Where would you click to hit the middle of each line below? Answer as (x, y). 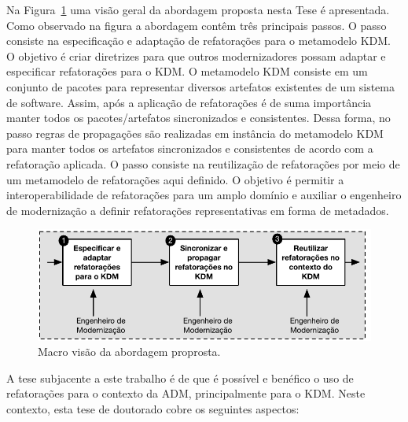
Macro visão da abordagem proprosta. (129, 352)
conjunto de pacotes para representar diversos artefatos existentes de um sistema (200, 86)
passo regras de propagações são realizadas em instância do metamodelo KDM (195, 133)
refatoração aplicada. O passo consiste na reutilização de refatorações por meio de (203, 163)
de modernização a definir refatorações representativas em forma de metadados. (198, 210)
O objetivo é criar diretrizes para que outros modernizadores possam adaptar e (196, 56)
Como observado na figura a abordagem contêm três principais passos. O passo (197, 25)
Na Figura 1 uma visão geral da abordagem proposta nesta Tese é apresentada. (198, 9)
